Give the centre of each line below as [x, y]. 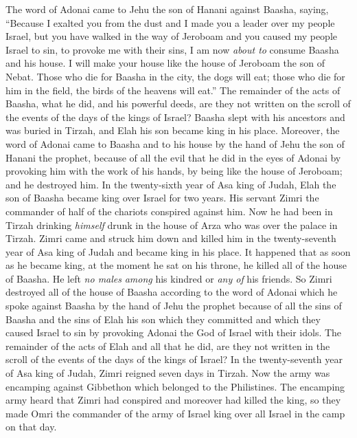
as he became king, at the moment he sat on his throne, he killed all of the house [176, 265]
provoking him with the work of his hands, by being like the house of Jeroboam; [174, 171]
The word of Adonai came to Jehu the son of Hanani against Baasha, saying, [167, 9]
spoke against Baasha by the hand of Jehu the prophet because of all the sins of [174, 306]
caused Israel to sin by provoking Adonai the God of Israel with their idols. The [174, 332]
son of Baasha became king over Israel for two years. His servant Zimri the [162, 198]
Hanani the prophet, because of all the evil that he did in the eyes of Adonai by [173, 157]
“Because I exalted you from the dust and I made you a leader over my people [170, 22]
